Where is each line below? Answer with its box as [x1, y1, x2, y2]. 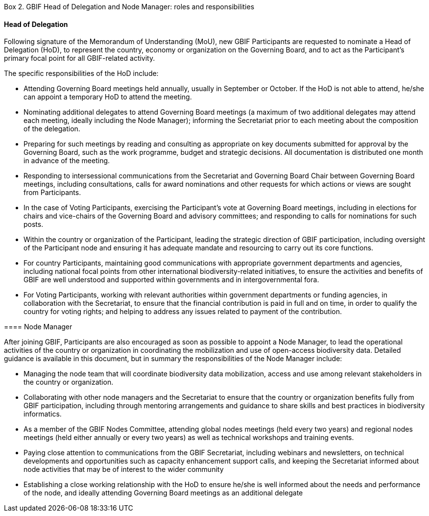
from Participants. [24, 188, 81, 197]
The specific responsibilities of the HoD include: [4, 69, 159, 78]
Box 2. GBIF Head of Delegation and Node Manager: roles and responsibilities [4, 2, 255, 11]
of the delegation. [24, 124, 80, 133]
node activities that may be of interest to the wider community [24, 465, 224, 474]
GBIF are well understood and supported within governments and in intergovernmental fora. [24, 275, 319, 284]
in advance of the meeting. [24, 156, 110, 165]
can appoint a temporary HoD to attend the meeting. [24, 93, 192, 101]
